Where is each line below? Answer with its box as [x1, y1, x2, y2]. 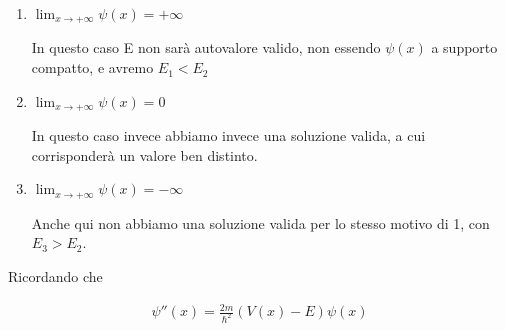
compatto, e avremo [31, 57, 154, 78]
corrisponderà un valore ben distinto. [31, 144, 258, 165]
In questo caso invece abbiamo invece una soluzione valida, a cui [31, 125, 426, 146]
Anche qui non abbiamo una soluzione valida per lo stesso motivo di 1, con [31, 212, 490, 233]
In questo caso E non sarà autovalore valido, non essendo [31, 37, 381, 58]
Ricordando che [8, 265, 103, 286]
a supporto [431, 37, 498, 58]
